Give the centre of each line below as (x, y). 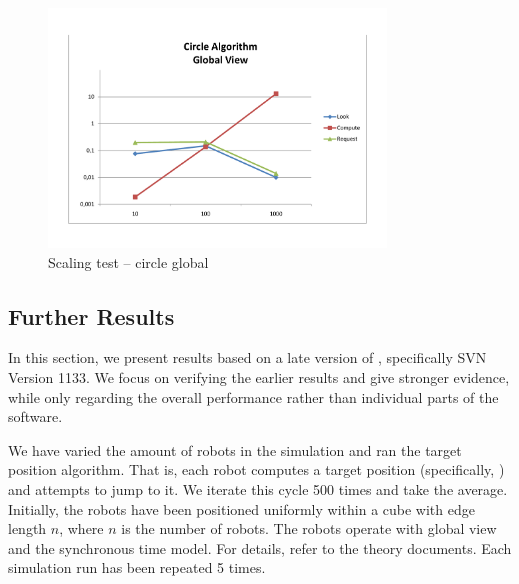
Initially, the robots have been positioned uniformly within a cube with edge (241, 508)
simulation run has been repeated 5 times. (137, 567)
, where (81, 528)
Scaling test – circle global (128, 261)
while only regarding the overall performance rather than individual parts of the (253, 396)
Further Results (91, 315)
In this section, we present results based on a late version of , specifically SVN (247, 357)
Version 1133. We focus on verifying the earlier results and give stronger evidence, (259, 377)
